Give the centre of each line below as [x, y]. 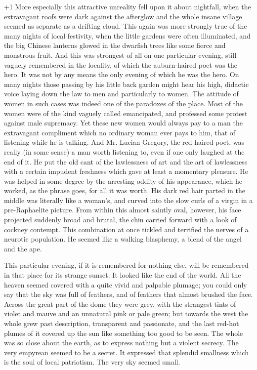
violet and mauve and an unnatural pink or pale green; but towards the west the [126, 313]
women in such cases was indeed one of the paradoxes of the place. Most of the [124, 103]
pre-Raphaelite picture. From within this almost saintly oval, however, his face [123, 210]
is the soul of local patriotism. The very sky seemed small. [92, 362]
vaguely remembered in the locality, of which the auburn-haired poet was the [121, 64]
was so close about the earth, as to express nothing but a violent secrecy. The [121, 343]
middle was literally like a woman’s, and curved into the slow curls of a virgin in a [128, 200]
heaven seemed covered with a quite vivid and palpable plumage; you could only [126, 284]
